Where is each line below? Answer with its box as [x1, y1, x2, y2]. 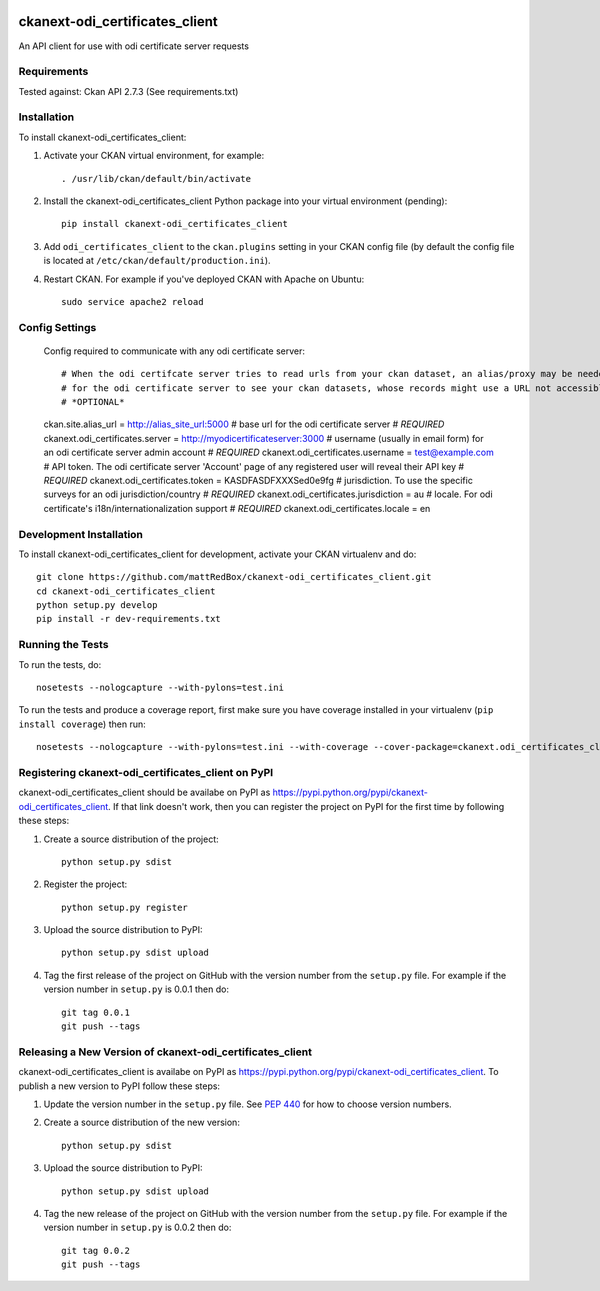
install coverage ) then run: [18, 718, 146, 730]
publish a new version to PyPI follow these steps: [18, 1080, 220, 1092]
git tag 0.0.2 [61, 1245, 130, 1256]
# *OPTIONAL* [61, 396, 125, 408]
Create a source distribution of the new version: [43, 1116, 240, 1129]
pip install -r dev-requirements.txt [36, 613, 222, 625]
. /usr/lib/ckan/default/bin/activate [61, 173, 252, 184]
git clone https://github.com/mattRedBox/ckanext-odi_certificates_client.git [36, 571, 432, 583]
